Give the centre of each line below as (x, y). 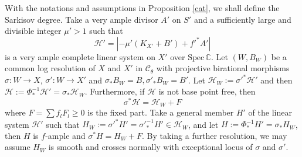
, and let (203, 124)
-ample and (65, 135)
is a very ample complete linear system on (80, 56)
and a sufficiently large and (242, 19)
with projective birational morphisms (223, 68)
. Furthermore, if (115, 91)
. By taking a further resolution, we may (215, 135)
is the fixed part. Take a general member (161, 112)
